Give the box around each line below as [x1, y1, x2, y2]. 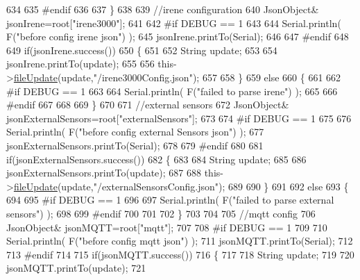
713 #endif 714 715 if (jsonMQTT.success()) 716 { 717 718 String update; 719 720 [6, 247, 354, 261]
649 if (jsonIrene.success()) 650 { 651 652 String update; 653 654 [6, 42, 277, 57]
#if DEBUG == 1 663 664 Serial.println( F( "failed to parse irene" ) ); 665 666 [6, 83, 338, 98]
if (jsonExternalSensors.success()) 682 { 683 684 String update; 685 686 [6, 151, 307, 166]
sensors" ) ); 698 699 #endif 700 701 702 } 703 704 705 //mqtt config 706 [6, 206, 316, 220]
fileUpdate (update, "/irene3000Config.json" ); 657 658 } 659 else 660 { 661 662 [13, 69, 341, 84]
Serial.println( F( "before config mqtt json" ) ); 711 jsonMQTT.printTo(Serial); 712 [6, 233, 353, 248]
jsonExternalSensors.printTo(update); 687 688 [6, 165, 201, 180]
